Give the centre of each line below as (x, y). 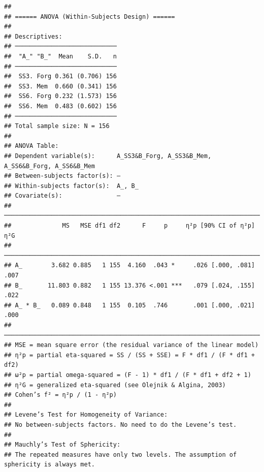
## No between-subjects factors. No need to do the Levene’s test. (121, 424)
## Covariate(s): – (62, 196)
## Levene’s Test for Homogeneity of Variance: (86, 415)
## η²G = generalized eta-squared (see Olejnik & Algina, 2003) (115, 385)
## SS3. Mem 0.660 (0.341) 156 (60, 86)
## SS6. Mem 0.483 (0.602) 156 (60, 106)
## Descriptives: (33, 36)
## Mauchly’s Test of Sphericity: (62, 445)
